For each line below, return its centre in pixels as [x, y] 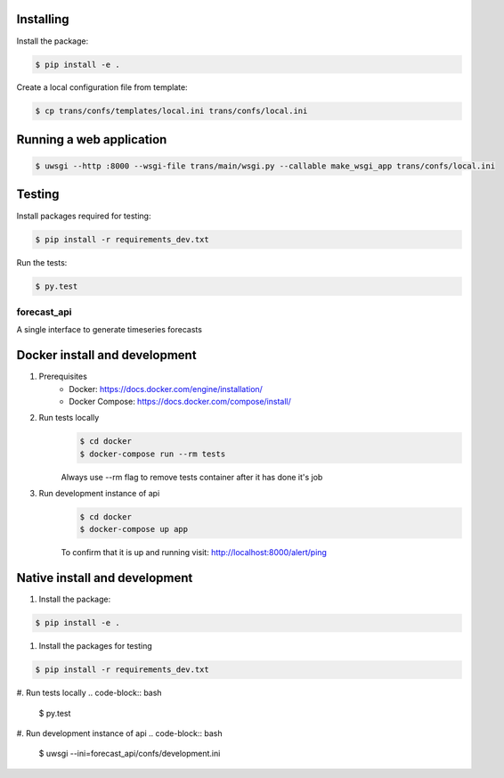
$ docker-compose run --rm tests [153, 454]
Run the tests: [42, 262]
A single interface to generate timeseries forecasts [109, 330]
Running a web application [92, 139]
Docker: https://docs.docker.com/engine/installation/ [166, 389]
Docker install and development [106, 355]
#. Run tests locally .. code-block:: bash [89, 693]
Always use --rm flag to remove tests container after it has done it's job [192, 477]
